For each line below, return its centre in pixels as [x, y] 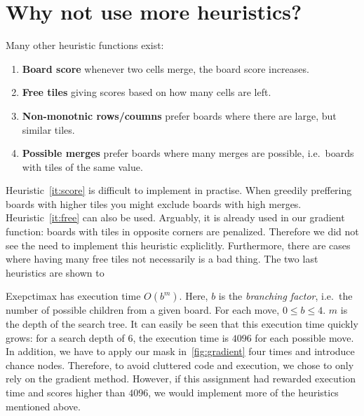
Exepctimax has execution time [73, 296]
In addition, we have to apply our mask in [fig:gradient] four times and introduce [180, 351]
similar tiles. [48, 129]
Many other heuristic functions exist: [85, 45]
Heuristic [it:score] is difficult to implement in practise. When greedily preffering [179, 190]
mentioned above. [43, 406]
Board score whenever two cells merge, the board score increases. [166, 68]
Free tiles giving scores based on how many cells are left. [147, 92]
